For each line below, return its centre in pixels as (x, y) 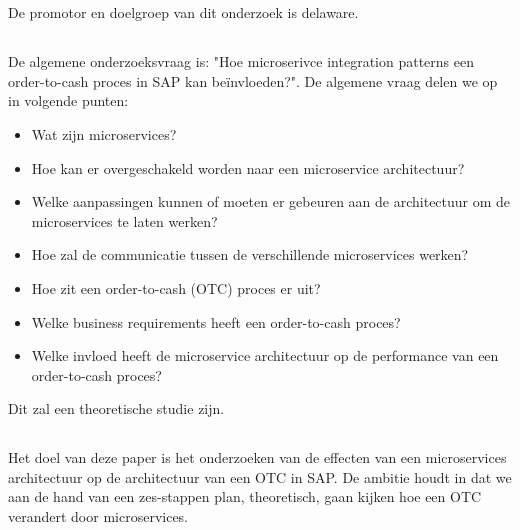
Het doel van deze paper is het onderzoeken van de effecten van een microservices (257, 457)
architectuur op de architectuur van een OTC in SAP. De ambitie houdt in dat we (260, 476)
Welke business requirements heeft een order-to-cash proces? (216, 321)
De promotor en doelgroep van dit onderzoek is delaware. (183, 12)
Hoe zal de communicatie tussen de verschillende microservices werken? (250, 254)
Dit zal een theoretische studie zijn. (116, 408)
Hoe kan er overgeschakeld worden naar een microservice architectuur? (248, 167)
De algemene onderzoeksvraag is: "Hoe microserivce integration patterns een (241, 61)
